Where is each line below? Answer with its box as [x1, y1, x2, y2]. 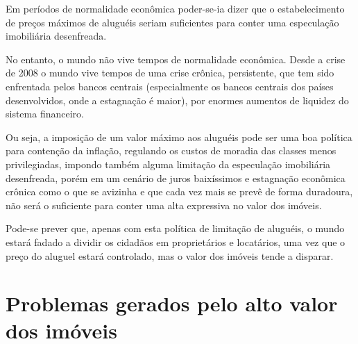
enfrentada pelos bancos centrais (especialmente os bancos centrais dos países [6, 79, 334, 93]
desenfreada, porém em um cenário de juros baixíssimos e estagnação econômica [6, 170, 346, 185]
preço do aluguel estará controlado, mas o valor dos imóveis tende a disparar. [6, 248, 334, 263]
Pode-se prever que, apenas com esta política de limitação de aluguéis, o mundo [6, 221, 345, 236]
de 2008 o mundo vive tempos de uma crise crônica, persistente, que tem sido [6, 65, 334, 80]
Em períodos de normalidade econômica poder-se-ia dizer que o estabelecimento [6, 1, 345, 15]
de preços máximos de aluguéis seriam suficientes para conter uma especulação [6, 15, 339, 29]
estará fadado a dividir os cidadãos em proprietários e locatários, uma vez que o [6, 234, 346, 249]
